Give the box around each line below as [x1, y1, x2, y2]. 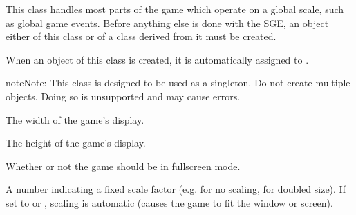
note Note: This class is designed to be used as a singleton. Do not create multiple [6, 75, 350, 90]
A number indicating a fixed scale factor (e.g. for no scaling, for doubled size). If [6, 182, 346, 196]
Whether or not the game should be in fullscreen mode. [6, 158, 241, 173]
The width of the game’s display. [6, 112, 144, 127]
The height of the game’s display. [6, 135, 146, 150]
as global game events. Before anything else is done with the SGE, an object [6, 15, 329, 30]
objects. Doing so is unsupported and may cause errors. [6, 88, 241, 103]
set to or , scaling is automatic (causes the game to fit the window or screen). [6, 195, 333, 209]
